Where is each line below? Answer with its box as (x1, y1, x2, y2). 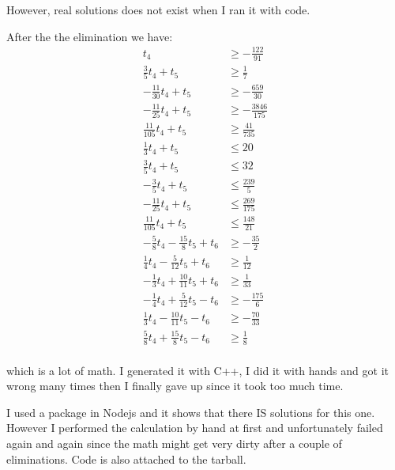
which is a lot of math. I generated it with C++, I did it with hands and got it (6, 362, 389, 378)
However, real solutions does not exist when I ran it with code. (6, 2, 310, 17)
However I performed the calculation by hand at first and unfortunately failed (6, 419, 383, 436)
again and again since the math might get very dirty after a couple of (6, 434, 342, 451)
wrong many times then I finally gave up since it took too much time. (6, 377, 344, 394)
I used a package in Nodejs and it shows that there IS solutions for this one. (6, 404, 375, 420)
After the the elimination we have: (6, 28, 173, 44)
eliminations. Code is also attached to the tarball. (6, 450, 246, 467)
